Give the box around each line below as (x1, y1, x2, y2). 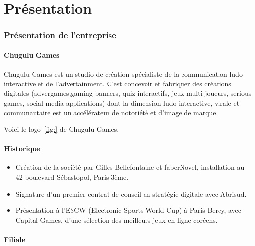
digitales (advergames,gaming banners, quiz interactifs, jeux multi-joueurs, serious (4, 88, 252, 98)
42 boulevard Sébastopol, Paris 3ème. (15, 171, 129, 182)
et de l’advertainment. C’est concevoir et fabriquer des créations (37, 78, 231, 88)
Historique (4, 143, 40, 154)
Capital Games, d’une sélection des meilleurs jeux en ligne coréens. (15, 214, 218, 225)
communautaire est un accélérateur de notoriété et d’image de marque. (4, 107, 218, 118)
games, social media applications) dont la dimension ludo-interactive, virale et (4, 97, 240, 108)
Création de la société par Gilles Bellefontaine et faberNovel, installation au (15, 162, 245, 172)
